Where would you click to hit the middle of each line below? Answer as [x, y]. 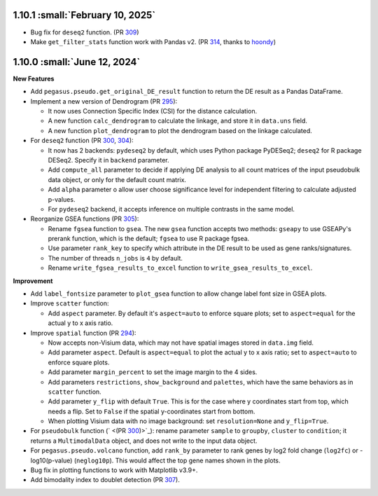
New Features [34, 78]
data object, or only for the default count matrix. [117, 179]
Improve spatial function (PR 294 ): [83, 333]
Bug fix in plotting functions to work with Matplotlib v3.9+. [114, 470]
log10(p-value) [51, 460]
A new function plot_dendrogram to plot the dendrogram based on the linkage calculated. [180, 130]
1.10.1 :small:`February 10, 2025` [84, 15]
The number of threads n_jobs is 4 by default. [115, 258]
